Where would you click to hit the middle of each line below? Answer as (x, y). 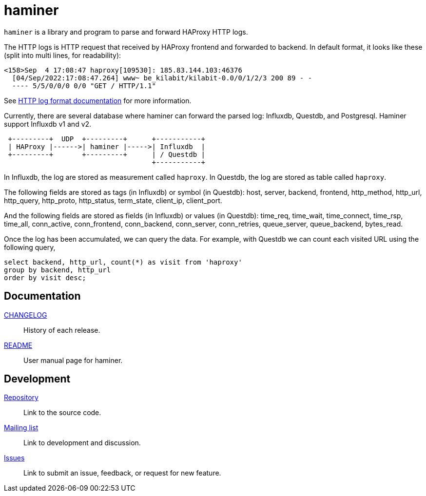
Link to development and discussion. (82, 443)
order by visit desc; (45, 277)
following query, (30, 247)
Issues (14, 458)
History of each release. (62, 330)
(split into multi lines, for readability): (63, 55)
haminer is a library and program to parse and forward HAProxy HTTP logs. (126, 32)
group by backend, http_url (58, 270)
